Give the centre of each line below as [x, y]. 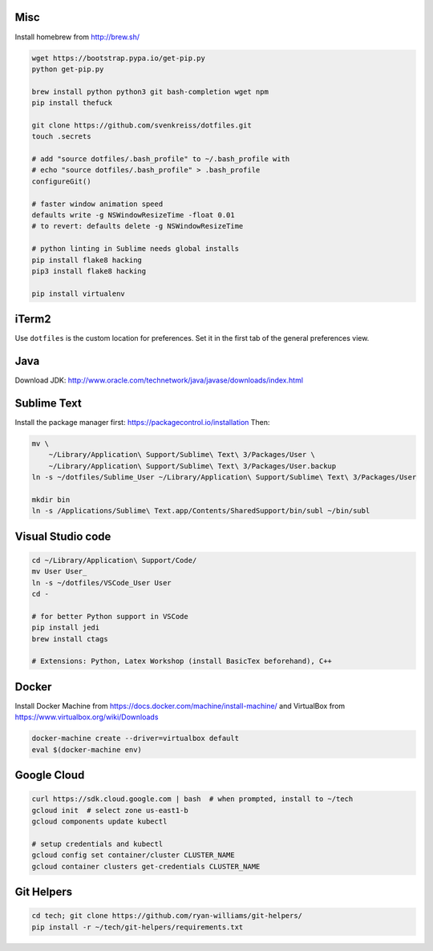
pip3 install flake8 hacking [89, 271]
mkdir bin [51, 500]
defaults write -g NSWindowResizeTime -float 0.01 [134, 215]
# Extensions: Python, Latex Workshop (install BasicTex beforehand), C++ [182, 661]
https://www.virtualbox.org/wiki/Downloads [87, 717]
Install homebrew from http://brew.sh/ [77, 37]
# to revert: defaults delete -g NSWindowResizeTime [138, 226]
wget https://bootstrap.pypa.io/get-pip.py [119, 58]
